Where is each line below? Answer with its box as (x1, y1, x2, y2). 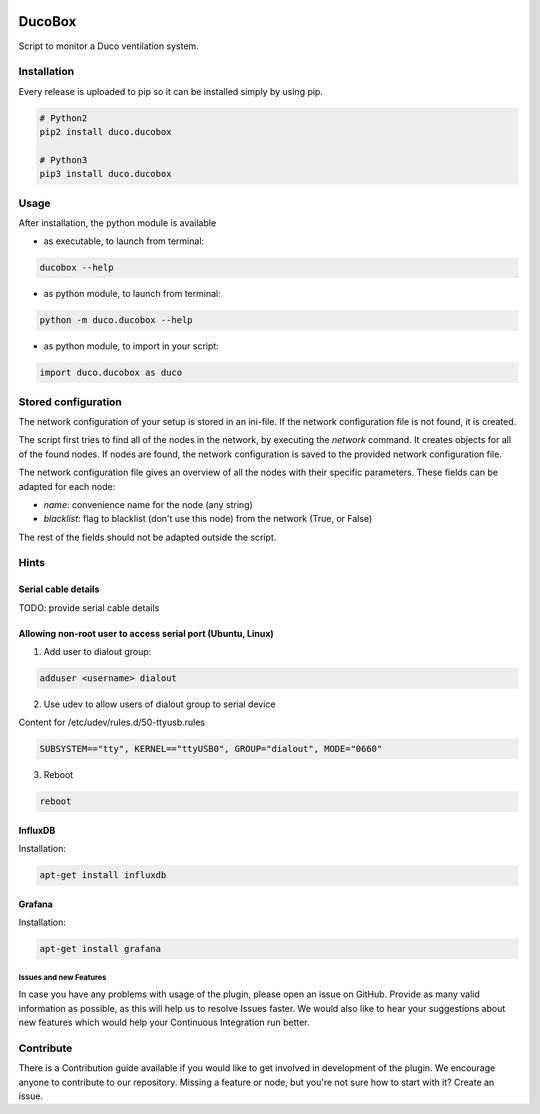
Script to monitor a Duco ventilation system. (18, 40, 199, 52)
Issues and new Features (18, 972, 107, 982)
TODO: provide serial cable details (18, 601, 160, 614)
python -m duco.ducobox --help (39, 315, 194, 326)
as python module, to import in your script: (43, 340, 219, 352)
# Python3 (39, 154, 88, 165)
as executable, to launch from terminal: (43, 235, 205, 247)
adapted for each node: (18, 480, 116, 492)
